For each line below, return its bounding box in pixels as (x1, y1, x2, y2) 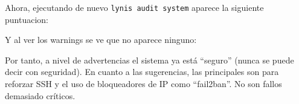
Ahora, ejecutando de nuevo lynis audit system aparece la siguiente (5, 1, 264, 13)
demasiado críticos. (5, 89, 76, 102)
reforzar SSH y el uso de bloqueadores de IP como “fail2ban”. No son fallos (5, 77, 282, 90)
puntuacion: (5, 13, 48, 25)
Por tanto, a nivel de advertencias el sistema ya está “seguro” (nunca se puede (5, 53, 294, 66)
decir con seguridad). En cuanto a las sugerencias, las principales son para (5, 65, 279, 78)
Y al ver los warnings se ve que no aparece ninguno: (5, 33, 197, 46)
